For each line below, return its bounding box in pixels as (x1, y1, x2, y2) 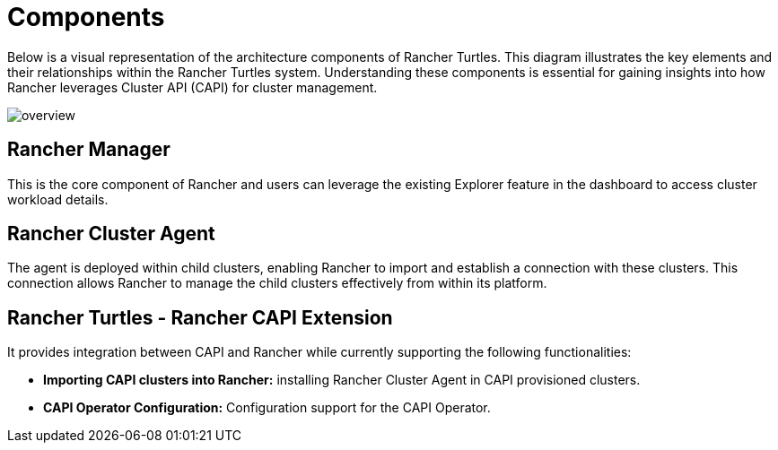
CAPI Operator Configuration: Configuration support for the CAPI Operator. (43, 400, 491, 416)
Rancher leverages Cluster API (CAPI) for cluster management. (7, 79, 378, 95)
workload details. (7, 191, 109, 207)
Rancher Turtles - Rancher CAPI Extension (7, 306, 393, 329)
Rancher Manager (7, 138, 170, 161)
